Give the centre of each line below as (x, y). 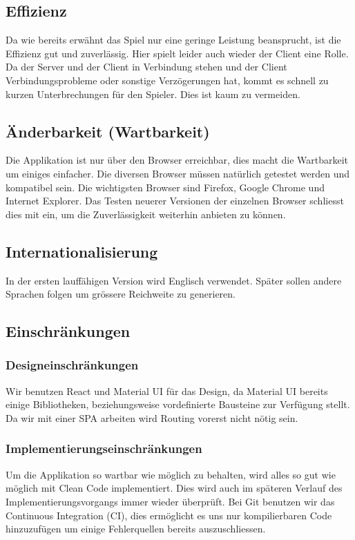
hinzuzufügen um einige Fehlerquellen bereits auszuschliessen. (136, 529)
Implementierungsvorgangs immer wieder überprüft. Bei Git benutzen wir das (170, 501)
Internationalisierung (82, 251)
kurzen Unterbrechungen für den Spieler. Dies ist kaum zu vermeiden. (153, 94)
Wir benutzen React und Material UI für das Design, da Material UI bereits (167, 390)
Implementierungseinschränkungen (104, 449)
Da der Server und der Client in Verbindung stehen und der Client (146, 67)
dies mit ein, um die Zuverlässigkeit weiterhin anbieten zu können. (146, 214)
